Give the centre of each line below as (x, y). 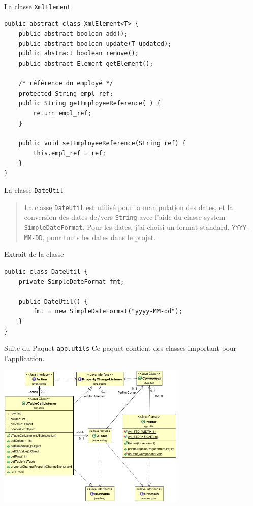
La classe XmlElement (38, 6)
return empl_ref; (62, 113)
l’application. (24, 358)
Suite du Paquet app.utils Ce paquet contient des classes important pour (120, 348)
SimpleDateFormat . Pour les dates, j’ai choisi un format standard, (127, 227)
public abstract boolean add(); (73, 34)
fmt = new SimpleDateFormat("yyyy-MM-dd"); (108, 311)
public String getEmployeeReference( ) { (89, 103)
